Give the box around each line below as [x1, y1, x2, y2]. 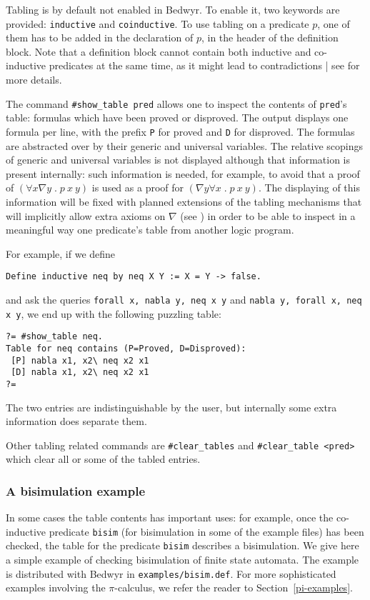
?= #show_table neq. [6, 331, 104, 342]
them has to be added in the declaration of [6, 30, 194, 45]
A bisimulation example [6, 481, 146, 499]
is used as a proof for [91, 180, 184, 195]
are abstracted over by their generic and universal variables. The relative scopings [6, 138, 364, 153]
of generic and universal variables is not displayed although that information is [6, 152, 351, 167]
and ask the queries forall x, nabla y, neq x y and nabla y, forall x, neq [6, 291, 362, 306]
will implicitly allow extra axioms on [6, 208, 166, 223]
